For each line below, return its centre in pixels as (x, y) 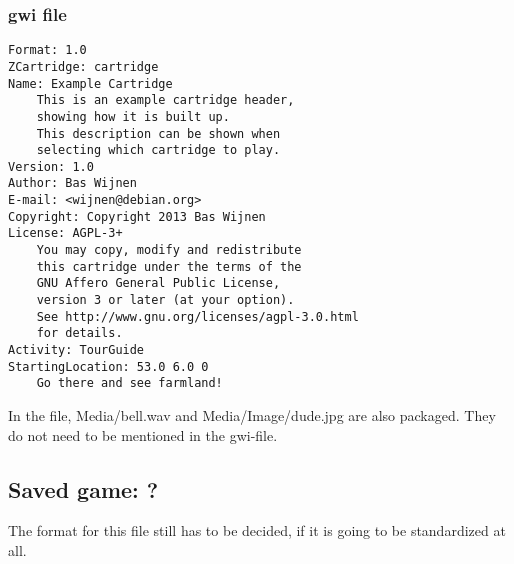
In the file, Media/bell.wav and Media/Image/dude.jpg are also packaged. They (252, 415)
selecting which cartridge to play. (158, 150)
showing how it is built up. (133, 116)
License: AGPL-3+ (65, 233)
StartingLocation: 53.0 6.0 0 (108, 366)
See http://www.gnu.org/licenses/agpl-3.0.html (197, 316)
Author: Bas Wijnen (72, 183)
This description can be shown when (158, 133)
